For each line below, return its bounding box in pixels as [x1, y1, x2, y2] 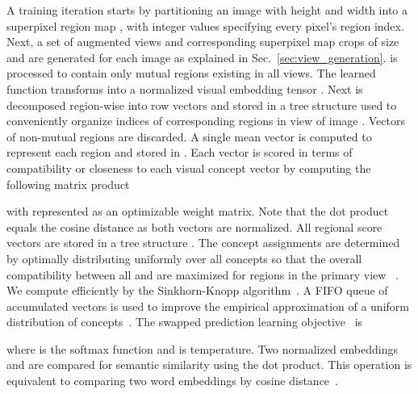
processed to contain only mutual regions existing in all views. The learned [6, 65, 376, 82]
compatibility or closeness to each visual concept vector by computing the [6, 159, 371, 176]
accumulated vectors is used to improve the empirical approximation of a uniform [6, 297, 409, 314]
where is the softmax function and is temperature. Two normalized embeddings [6, 340, 399, 357]
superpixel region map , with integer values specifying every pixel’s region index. [6, 17, 404, 34]
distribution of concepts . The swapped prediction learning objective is [6, 313, 363, 330]
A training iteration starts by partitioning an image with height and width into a [6, 2, 408, 18]
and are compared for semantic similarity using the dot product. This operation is [6, 356, 412, 373]
